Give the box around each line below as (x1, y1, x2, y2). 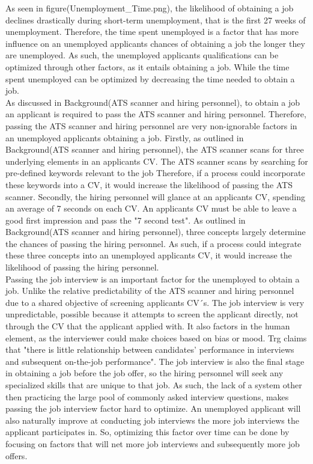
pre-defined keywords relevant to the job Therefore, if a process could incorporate (5, 166, 305, 179)
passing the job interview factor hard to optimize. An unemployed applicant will (5, 402, 301, 415)
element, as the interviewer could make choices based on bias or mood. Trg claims (5, 331, 307, 344)
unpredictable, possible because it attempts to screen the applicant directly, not (5, 308, 299, 320)
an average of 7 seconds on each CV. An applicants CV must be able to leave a (5, 202, 297, 215)
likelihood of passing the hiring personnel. (5, 261, 159, 273)
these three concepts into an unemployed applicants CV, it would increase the (5, 249, 292, 261)
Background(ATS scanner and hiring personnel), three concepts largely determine (5, 225, 306, 238)
